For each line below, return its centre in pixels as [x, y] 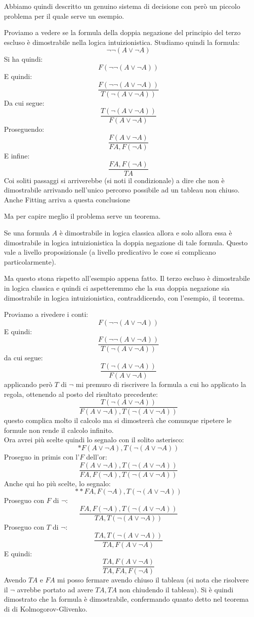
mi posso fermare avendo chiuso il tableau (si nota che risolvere [153, 580]
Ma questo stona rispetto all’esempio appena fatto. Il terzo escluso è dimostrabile [127, 278]
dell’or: [97, 457]
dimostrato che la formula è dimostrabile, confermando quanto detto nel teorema [127, 599]
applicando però [28, 384]
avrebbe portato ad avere [55, 589]
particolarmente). [30, 261]
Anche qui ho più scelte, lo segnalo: [57, 483]
